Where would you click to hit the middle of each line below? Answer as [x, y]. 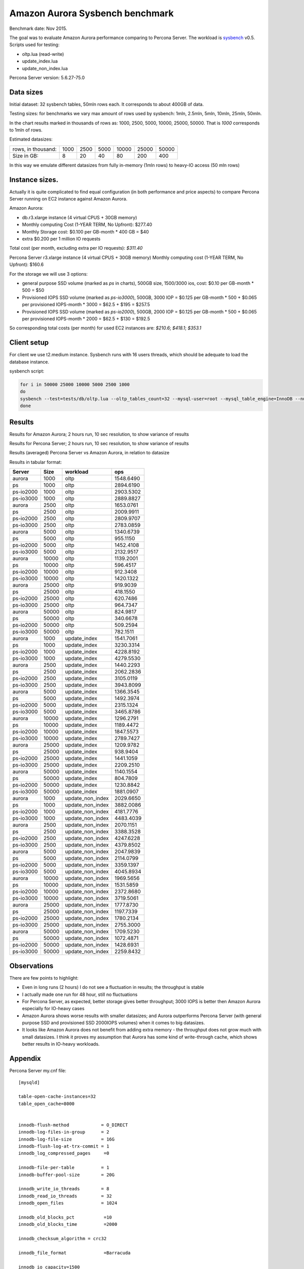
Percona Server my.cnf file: [38, 1071]
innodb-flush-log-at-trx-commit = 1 [64, 1146]
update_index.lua [40, 61]
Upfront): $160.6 [27, 264]
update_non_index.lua [45, 68]
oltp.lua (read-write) [43, 54]
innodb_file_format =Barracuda [75, 1253]
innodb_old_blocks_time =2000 [68, 1224]
